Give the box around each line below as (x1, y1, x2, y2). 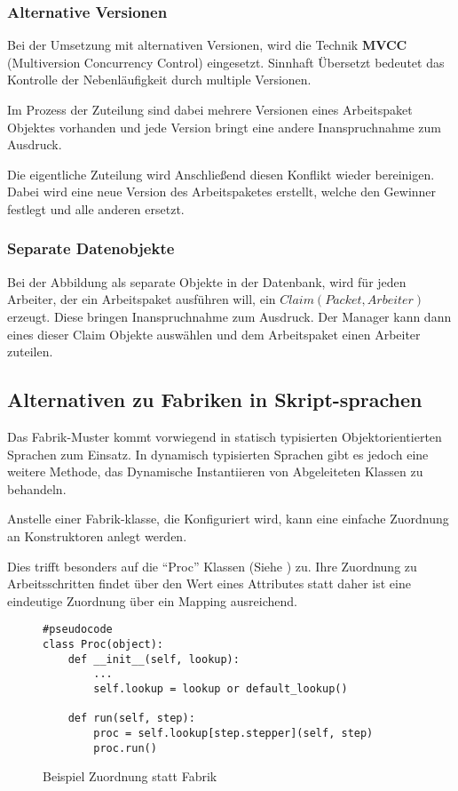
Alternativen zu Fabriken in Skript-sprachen (7, 386, 422, 413)
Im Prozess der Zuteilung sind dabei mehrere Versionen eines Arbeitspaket (7, 100, 413, 118)
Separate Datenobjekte (7, 237, 175, 260)
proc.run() (93, 741, 157, 755)
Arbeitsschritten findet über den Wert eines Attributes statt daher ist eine (7, 574, 411, 593)
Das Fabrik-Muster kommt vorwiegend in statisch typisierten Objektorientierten (7, 427, 442, 445)
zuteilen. (7, 342, 53, 361)
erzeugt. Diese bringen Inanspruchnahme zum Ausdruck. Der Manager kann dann (7, 307, 452, 325)
